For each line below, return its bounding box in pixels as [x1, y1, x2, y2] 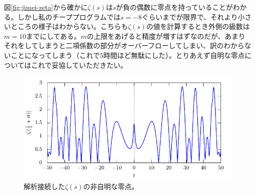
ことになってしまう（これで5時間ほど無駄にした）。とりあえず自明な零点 [10, 50, 245, 60]
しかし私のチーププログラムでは [17, 11, 121, 22]
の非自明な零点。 [83, 181, 139, 192]
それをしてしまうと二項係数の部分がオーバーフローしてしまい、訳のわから [4, 40, 245, 51]
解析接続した [24, 181, 65, 192]
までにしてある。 [26, 30, 81, 41]
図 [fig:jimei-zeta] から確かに [4, 2, 88, 12]
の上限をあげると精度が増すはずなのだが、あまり [87, 30, 246, 41]
